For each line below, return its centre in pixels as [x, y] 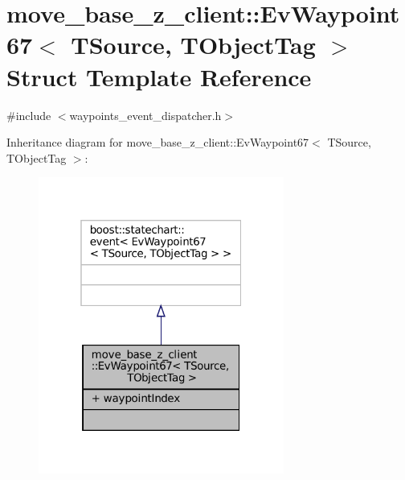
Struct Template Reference [159, 76]
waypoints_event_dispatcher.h [145, 115]
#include [29, 115]
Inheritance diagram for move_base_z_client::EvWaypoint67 [158, 142]
